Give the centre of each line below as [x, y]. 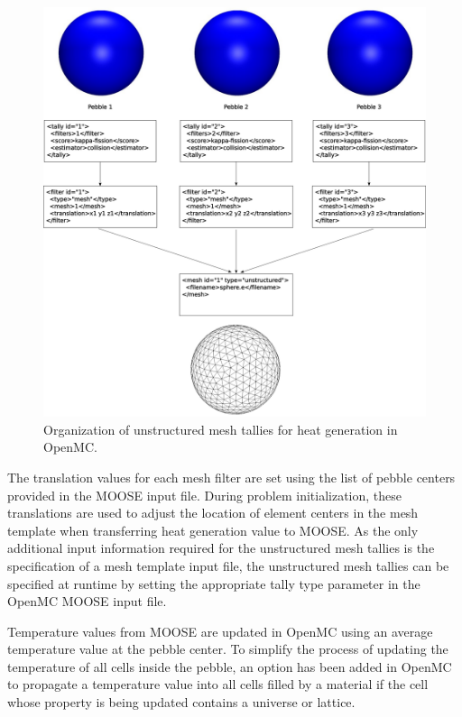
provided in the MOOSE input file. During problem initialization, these [205, 495]
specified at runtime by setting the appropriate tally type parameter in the [214, 583]
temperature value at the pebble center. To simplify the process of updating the [228, 649]
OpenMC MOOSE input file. [87, 601]
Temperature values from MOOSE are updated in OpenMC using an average [220, 631]
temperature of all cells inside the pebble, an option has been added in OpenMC [230, 666]
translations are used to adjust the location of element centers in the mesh [213, 513]
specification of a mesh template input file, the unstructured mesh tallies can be [228, 565]
